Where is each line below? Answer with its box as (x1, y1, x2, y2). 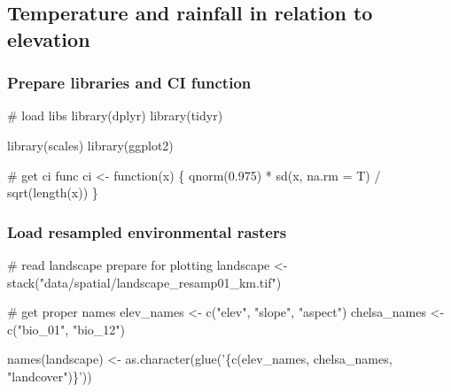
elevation (7, 25, 90, 52)
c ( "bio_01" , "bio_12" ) (7, 319, 125, 338)
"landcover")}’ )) (7, 366, 92, 385)
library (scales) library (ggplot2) (7, 135, 174, 154)
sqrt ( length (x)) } (7, 183, 98, 202)
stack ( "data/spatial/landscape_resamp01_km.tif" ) (7, 273, 282, 291)
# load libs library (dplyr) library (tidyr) (7, 106, 223, 125)
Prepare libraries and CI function (7, 72, 252, 94)
